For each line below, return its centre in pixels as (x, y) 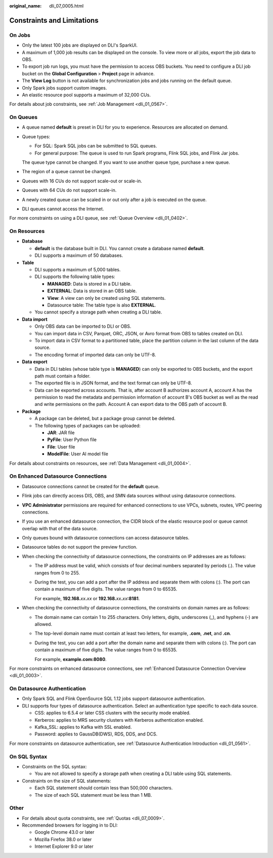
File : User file (61, 447)
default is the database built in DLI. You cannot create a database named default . (120, 248)
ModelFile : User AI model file (78, 454)
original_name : (26, 6)
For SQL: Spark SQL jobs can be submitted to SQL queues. (96, 146)
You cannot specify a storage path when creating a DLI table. (98, 312)
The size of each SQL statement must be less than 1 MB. (93, 795)
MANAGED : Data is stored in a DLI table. (89, 284)
